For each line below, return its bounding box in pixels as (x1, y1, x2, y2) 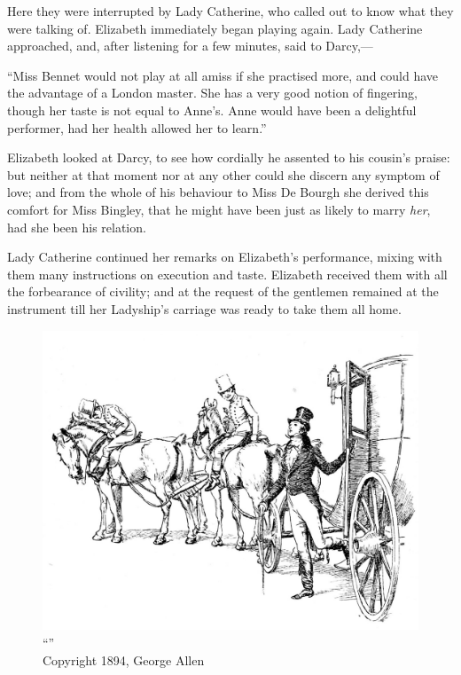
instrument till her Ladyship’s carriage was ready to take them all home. (7, 299, 402, 318)
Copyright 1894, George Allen (43, 650, 205, 669)
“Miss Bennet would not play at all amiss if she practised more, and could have (7, 66, 439, 84)
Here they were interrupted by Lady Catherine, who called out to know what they (7, 2, 454, 20)
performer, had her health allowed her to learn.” (7, 118, 267, 137)
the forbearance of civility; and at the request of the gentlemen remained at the (7, 282, 439, 301)
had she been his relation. (7, 217, 146, 236)
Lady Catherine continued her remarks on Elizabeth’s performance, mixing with (7, 247, 442, 266)
